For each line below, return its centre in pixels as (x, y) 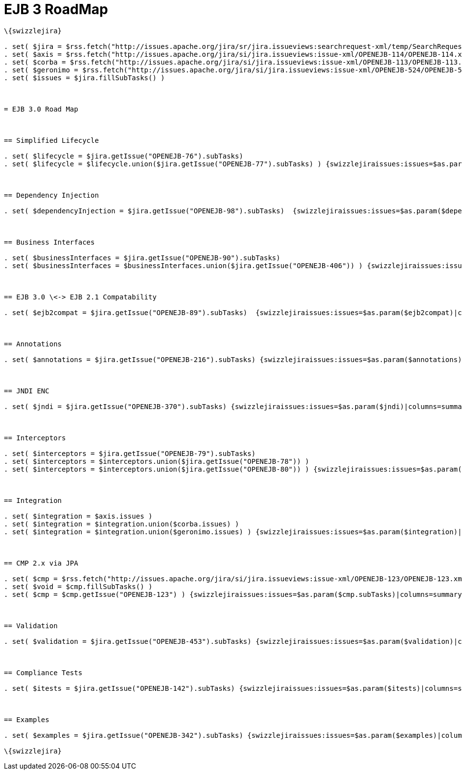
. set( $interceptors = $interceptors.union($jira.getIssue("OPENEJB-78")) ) (157, 461)
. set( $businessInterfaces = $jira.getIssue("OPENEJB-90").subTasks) (142, 258)
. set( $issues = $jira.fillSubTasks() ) (84, 78)
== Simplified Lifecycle (51, 140)
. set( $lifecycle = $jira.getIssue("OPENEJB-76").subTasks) (124, 156)
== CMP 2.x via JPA (41, 563)
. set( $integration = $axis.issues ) (78, 516)
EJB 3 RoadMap (56, 9)
